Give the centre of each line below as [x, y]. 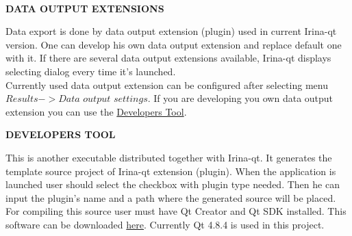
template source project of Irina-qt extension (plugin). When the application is [171, 171]
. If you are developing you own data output [240, 98]
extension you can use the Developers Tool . [96, 111]
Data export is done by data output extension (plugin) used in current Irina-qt [171, 31]
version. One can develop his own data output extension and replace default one [174, 44]
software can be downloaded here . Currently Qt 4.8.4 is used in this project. [165, 224]
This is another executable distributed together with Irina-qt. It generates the [169, 157]
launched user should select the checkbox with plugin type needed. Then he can [173, 184]
